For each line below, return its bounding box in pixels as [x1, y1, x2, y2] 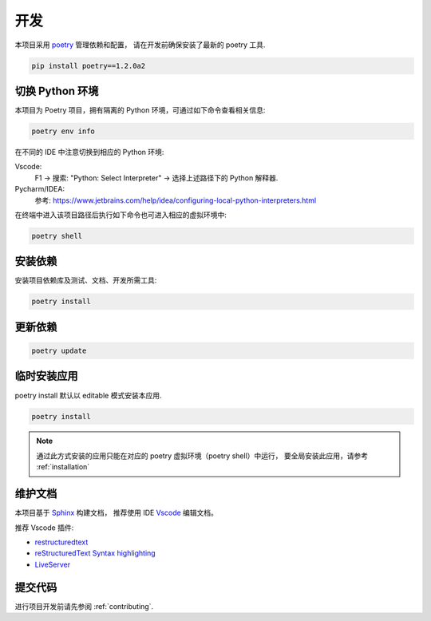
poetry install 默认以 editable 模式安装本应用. [14, 390, 162, 400]
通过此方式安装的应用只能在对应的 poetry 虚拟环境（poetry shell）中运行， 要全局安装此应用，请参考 [36, 451, 369, 461]
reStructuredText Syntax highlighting [34, 548, 156, 558]
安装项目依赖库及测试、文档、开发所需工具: [14, 275, 157, 285]
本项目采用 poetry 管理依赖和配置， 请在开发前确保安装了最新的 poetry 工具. [14, 40, 266, 49]
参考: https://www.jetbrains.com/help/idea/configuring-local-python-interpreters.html [34, 196, 317, 205]
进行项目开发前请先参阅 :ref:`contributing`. [14, 601, 154, 611]
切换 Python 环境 [14, 84, 99, 97]
